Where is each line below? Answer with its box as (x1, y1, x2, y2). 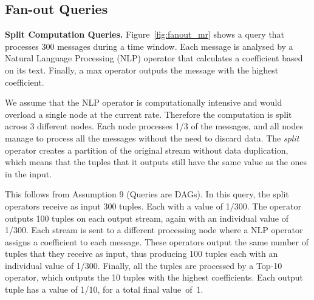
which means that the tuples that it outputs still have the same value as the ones (5, 155, 307, 168)
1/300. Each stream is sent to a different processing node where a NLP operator (5, 223, 303, 236)
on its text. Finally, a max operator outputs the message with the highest (5, 63, 279, 76)
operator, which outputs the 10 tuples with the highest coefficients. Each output (5, 271, 303, 284)
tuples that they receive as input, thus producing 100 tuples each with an (5, 247, 278, 260)
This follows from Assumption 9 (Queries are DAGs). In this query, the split (5, 188, 289, 200)
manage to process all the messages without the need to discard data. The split (5, 131, 299, 144)
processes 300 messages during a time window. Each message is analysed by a (5, 39, 293, 52)
